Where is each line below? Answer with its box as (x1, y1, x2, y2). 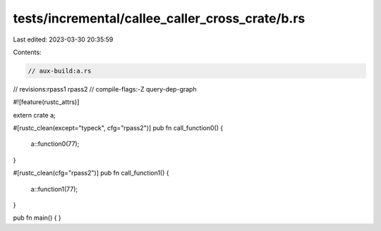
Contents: (13, 48, 42, 56)
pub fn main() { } (13, 213, 61, 222)
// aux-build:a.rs (28, 67, 92, 75)
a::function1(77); (30, 185, 78, 193)
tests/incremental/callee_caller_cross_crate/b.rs (13, 11, 306, 26)
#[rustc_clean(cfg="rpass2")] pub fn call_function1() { (13, 169, 169, 177)
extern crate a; (13, 111, 56, 119)
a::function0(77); (30, 139, 80, 148)
